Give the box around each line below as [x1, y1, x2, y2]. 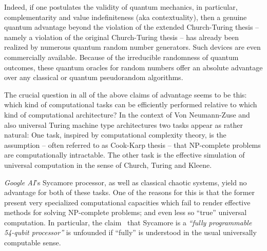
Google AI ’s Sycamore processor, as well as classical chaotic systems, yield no [4, 177, 247, 187]
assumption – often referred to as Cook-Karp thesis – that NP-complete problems [4, 139, 261, 150]
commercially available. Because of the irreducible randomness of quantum [4, 51, 239, 62]
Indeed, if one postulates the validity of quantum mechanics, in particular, [4, 2, 238, 12]
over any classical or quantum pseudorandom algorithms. [4, 72, 183, 83]
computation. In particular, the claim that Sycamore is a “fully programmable [4, 217, 252, 227]
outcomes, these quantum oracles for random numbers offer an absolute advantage [4, 62, 263, 72]
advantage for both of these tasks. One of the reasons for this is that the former [4, 187, 255, 198]
